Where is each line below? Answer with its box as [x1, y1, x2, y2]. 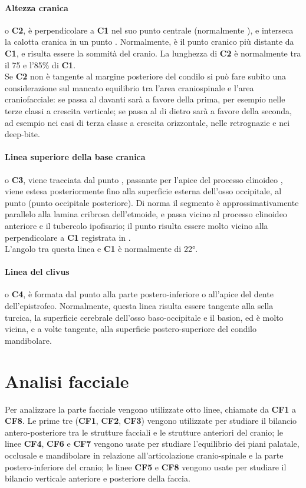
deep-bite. [5, 128, 40, 140]
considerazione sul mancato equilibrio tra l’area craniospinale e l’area [5, 81, 254, 94]
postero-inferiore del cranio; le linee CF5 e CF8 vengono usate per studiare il [5, 460, 287, 473]
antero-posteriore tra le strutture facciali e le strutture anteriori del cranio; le [5, 426, 283, 438]
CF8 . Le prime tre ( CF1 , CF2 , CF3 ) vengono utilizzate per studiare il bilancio [5, 414, 297, 427]
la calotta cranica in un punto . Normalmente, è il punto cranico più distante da [5, 35, 294, 48]
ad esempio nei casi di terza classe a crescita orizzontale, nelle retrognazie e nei [5, 116, 290, 128]
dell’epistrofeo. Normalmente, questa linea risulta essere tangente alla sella [5, 300, 274, 312]
